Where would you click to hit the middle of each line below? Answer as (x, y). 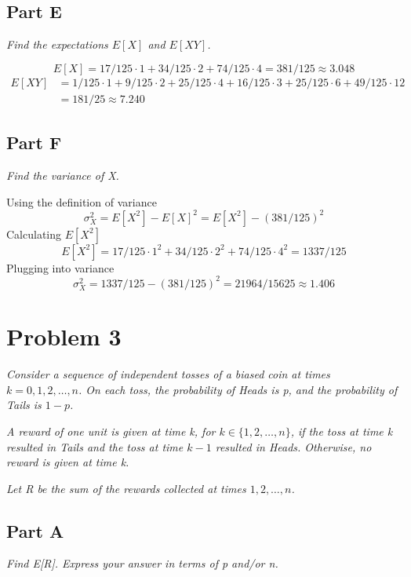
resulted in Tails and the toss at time (95, 446)
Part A (35, 530)
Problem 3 (64, 336)
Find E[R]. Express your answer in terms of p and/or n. (142, 563)
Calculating (34, 234)
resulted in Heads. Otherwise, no (293, 446)
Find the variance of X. (63, 175)
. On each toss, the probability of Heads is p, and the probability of (238, 389)
